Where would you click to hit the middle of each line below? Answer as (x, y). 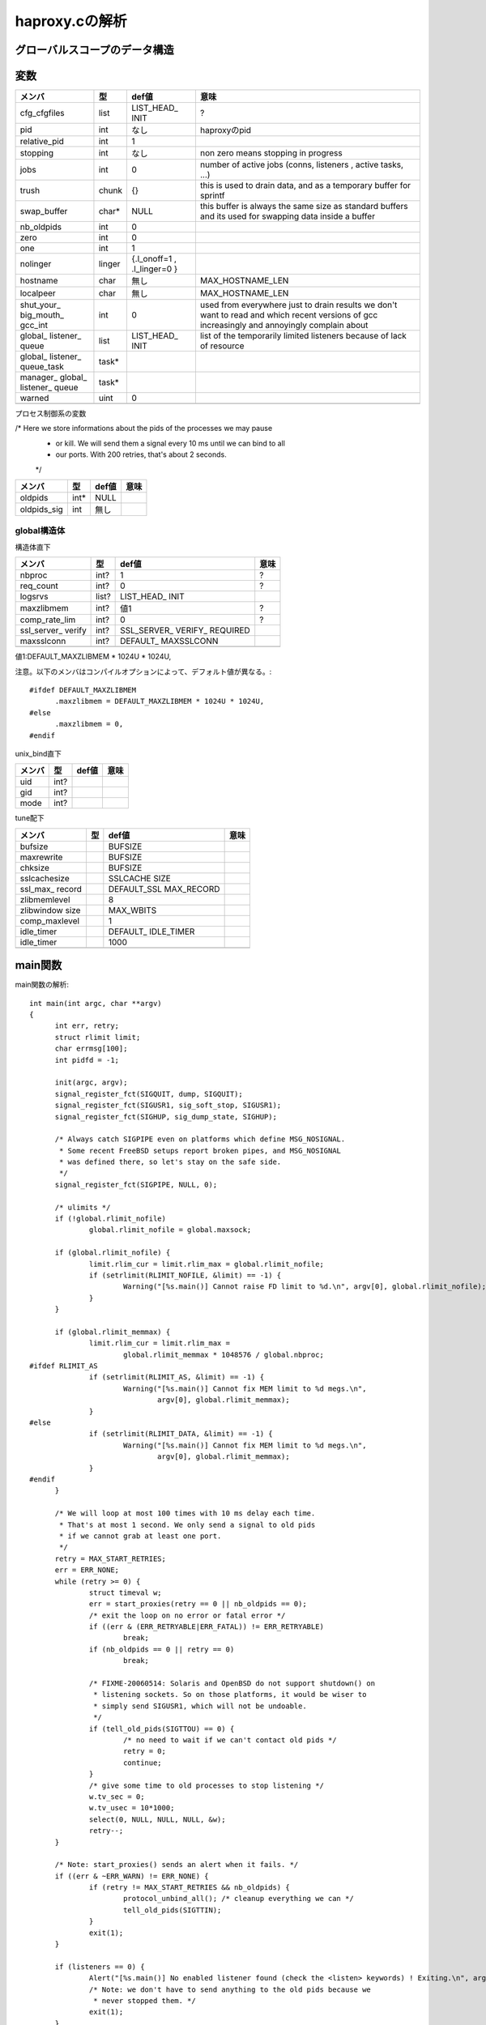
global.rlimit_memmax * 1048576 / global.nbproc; (223, 1354)
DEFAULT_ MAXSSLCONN (169, 642)
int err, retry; (87, 1026)
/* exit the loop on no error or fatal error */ (188, 1615)
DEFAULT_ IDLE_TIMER (151, 932)
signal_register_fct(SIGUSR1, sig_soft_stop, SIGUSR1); (168, 1105)
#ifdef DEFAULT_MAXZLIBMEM (83, 690)
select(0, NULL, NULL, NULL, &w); (158, 1819)
